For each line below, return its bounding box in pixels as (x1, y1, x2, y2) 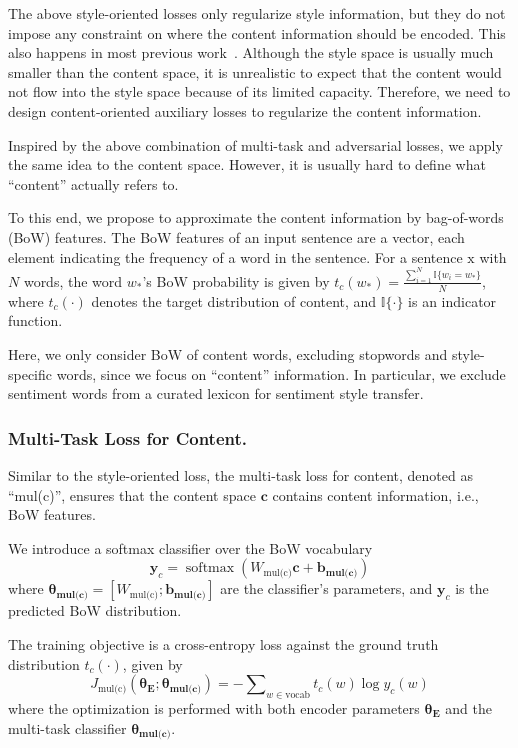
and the (445, 697, 492, 718)
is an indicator (408, 290, 497, 311)
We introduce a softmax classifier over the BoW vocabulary (8, 537, 373, 558)
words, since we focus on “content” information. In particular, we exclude (56, 363, 506, 384)
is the (455, 578, 489, 599)
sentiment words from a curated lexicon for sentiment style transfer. (8, 383, 424, 404)
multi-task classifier (8, 717, 127, 738)
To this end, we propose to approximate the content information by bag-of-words (8, 207, 504, 228)
